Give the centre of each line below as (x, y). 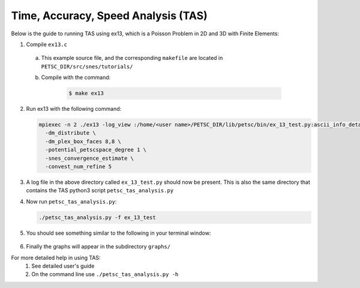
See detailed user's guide (63, 266)
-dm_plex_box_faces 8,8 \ (83, 141)
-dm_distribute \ (70, 133)
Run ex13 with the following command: (74, 109)
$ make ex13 (86, 93)
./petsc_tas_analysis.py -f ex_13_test (97, 217)
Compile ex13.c (46, 44)
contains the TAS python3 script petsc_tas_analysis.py (100, 190)
